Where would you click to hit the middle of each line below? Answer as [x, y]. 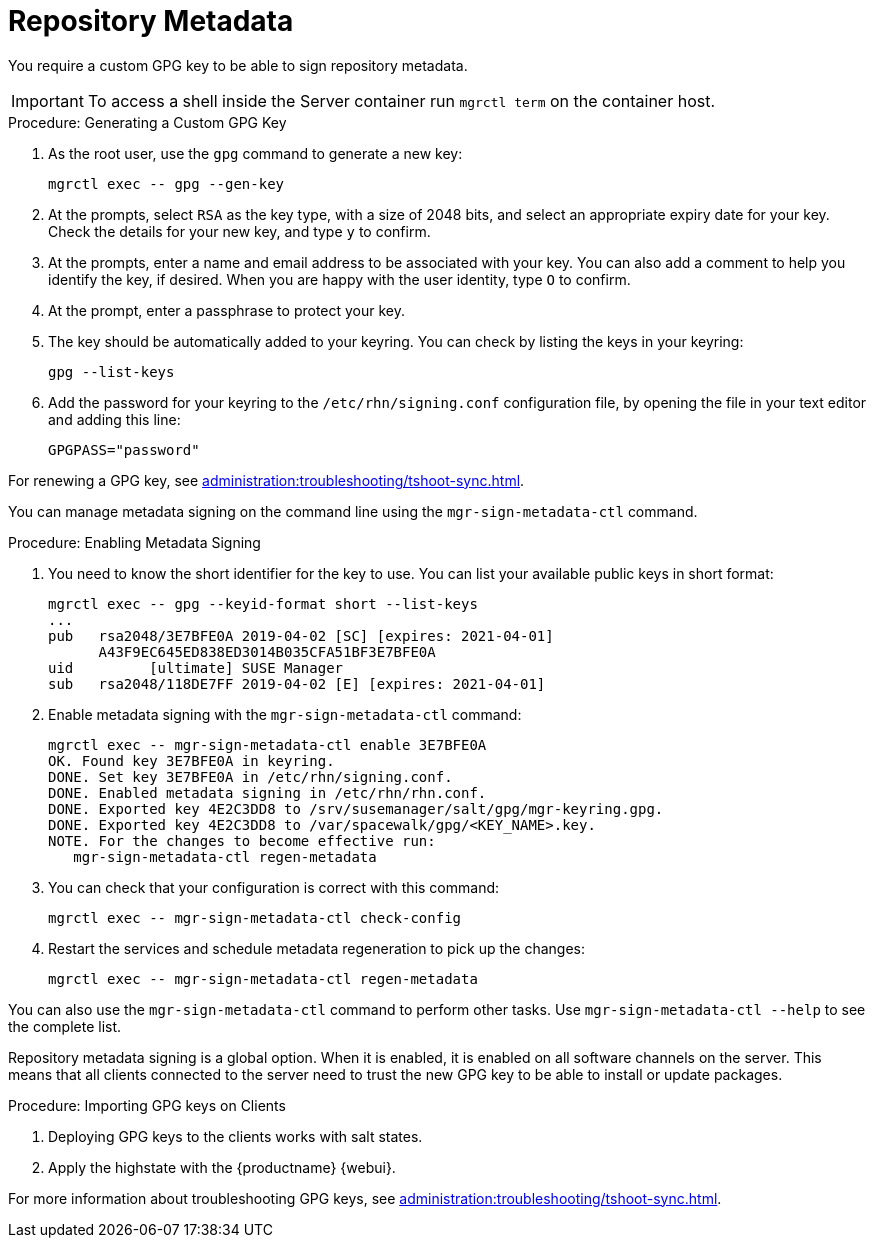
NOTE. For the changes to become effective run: [242, 840]
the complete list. [65, 1026]
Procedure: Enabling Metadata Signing [134, 542]
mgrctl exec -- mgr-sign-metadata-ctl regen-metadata [263, 978]
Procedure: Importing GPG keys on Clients [147, 1105]
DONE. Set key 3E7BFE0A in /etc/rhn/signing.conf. [250, 776]
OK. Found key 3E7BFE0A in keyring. [191, 760]
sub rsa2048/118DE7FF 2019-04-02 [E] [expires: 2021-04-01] [297, 683]
